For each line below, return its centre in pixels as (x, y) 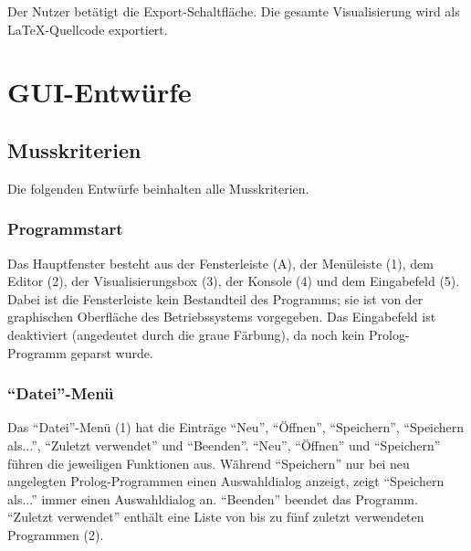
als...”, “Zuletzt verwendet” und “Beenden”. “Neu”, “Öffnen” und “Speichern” (224, 445)
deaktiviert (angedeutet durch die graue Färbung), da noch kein (186, 334)
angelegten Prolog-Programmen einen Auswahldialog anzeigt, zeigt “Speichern (226, 481)
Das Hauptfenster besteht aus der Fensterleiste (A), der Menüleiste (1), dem (220, 263)
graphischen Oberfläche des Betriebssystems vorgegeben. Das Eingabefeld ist (222, 317)
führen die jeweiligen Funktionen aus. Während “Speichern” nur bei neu (209, 463)
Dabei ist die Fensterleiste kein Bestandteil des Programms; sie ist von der (215, 298)
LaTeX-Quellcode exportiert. (88, 29)
